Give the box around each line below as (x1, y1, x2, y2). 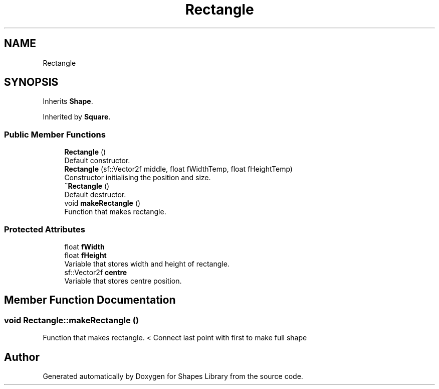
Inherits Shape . (43, 97, 93, 106)
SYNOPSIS (4, 76, 59, 89)
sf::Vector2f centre (64, 268, 127, 277)
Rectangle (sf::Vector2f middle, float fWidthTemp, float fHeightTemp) (64, 165, 293, 174)
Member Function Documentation (4, 294, 176, 307)
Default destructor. (64, 190, 126, 199)
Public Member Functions (4, 129, 106, 140)
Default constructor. (64, 156, 130, 165)
